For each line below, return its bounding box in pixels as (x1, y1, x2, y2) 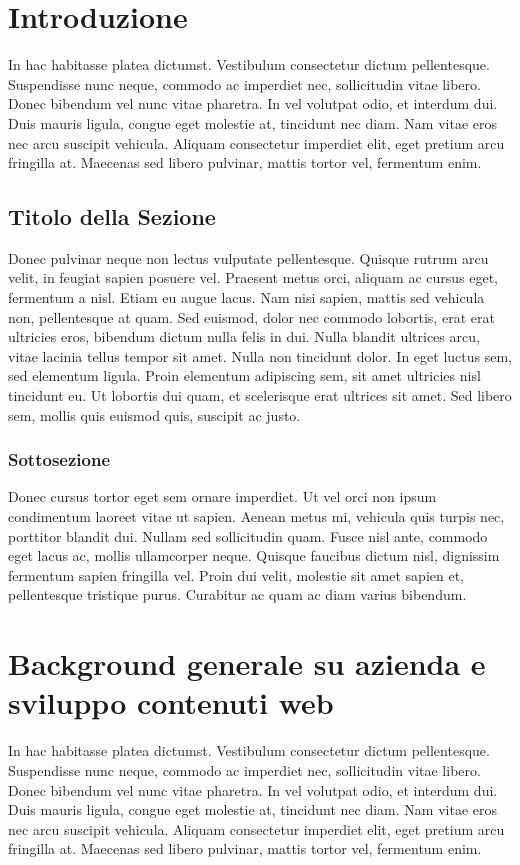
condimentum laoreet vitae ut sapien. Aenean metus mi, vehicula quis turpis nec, (8, 506, 505, 527)
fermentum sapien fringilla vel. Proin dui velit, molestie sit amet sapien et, (8, 564, 465, 585)
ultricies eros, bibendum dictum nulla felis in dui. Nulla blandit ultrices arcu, (8, 326, 480, 347)
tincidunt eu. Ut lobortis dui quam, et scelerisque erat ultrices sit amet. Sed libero (8, 385, 512, 406)
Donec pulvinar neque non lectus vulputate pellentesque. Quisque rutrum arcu (8, 247, 489, 268)
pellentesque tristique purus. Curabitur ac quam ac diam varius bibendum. (8, 584, 467, 605)
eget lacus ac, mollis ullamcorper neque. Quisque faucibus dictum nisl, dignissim (8, 545, 500, 566)
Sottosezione (8, 447, 111, 472)
